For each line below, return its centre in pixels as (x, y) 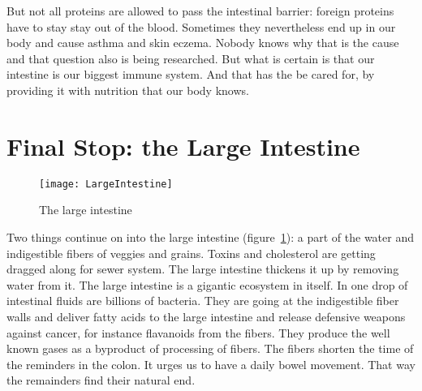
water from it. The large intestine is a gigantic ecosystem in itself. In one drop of (207, 284)
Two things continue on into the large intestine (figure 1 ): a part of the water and (210, 236)
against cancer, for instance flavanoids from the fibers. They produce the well (198, 332)
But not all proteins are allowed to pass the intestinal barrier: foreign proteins (200, 11)
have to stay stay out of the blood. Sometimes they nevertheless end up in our (201, 26)
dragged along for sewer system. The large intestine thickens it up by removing (203, 269)
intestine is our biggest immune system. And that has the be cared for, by (191, 74)
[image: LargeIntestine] (106, 184)
